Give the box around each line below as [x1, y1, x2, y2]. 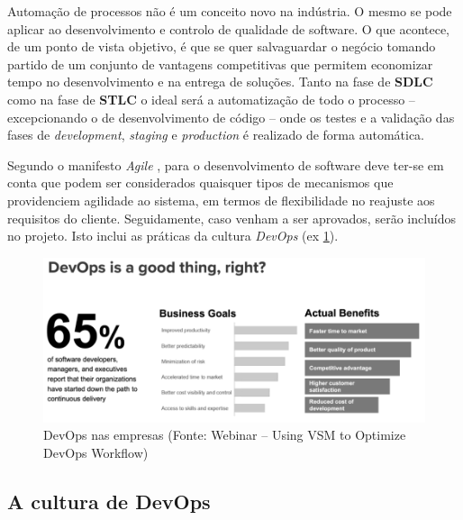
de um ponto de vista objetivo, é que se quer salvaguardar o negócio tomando [7, 37, 436, 56]
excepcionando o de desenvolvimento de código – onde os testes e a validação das [7, 107, 455, 126]
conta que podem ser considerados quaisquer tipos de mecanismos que [7, 173, 394, 192]
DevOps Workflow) [43, 442, 149, 461]
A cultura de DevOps [7, 487, 211, 515]
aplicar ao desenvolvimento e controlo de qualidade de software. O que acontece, [7, 19, 450, 38]
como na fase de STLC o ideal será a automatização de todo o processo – [7, 89, 415, 108]
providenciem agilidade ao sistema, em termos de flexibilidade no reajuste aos [7, 190, 435, 209]
